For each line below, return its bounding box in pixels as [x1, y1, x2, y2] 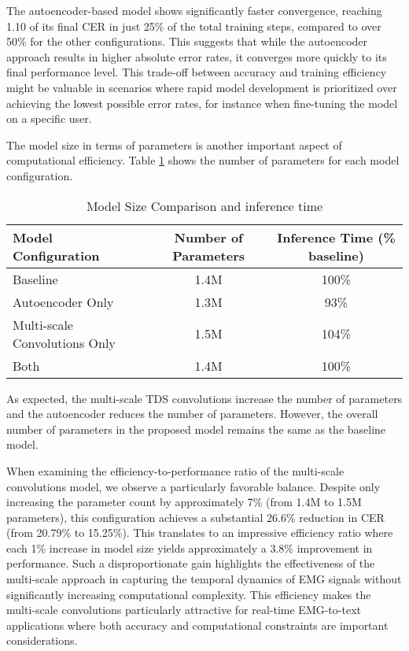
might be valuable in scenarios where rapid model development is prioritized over [6, 79, 397, 95]
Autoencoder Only [13, 292, 114, 311]
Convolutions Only [13, 333, 116, 352]
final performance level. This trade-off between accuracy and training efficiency [6, 64, 387, 80]
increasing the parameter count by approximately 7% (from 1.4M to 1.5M [6, 494, 362, 510]
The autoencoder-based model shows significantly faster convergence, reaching [6, 2, 382, 18]
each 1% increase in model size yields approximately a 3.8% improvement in [6, 539, 373, 556]
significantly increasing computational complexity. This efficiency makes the [6, 586, 371, 602]
